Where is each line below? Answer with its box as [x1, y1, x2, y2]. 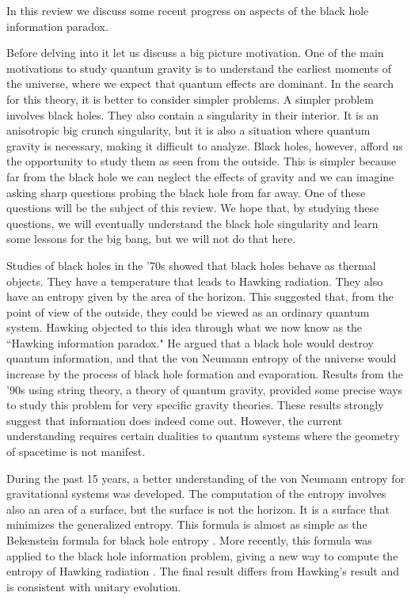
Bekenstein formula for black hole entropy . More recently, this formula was [6, 532, 372, 548]
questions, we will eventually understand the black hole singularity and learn [6, 215, 379, 231]
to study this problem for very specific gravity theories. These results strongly [6, 397, 384, 413]
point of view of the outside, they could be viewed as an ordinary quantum [6, 303, 370, 320]
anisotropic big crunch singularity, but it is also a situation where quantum [6, 122, 371, 139]
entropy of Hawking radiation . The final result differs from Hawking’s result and [6, 563, 400, 579]
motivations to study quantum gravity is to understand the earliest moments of [6, 59, 391, 76]
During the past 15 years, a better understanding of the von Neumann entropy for [6, 469, 405, 486]
